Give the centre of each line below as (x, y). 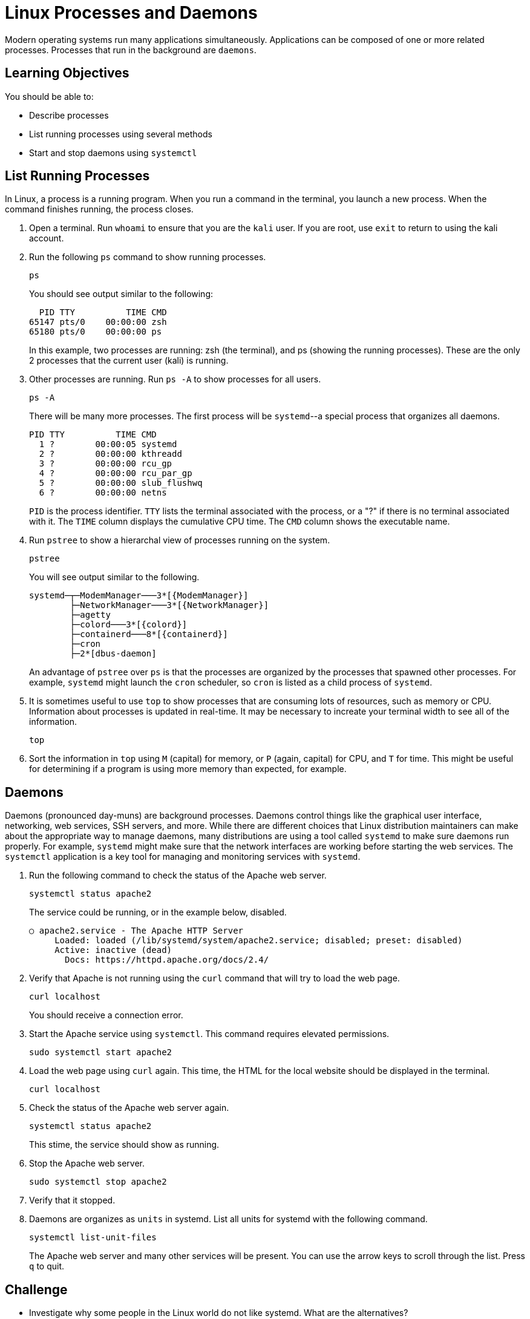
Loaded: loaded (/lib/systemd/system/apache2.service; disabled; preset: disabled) (259, 941)
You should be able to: (49, 96)
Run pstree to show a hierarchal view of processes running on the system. (180, 540)
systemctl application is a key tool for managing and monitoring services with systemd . (183, 857)
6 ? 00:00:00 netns (103, 493)
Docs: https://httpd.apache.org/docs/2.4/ (167, 960)
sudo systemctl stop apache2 (98, 1182)
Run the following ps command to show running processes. (148, 257)
